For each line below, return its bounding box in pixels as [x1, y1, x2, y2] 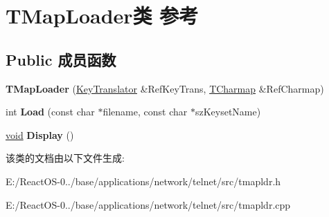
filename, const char [103, 104, 188, 119]
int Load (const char [6, 104, 95, 119]
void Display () [6, 127, 74, 142]
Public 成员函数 [6, 48, 116, 70]
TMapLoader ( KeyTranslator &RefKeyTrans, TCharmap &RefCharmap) [6, 81, 324, 95]
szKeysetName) [195, 104, 261, 119]
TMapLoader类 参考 [6, 1, 199, 30]
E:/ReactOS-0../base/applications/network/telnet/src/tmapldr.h [6, 173, 281, 188]
